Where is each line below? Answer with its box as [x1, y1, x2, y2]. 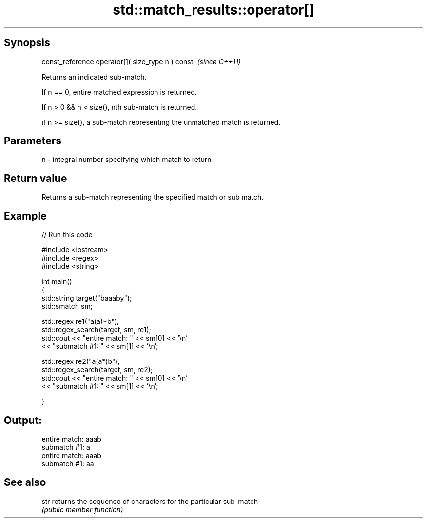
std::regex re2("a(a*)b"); [41, 357, 120, 366]
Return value [4, 172, 67, 184]
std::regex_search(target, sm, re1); [41, 325, 151, 334]
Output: [4, 414, 42, 426]
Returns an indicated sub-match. [41, 72, 147, 81]
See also [4, 476, 46, 489]
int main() [41, 277, 72, 286]
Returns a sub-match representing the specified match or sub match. [41, 193, 264, 201]
